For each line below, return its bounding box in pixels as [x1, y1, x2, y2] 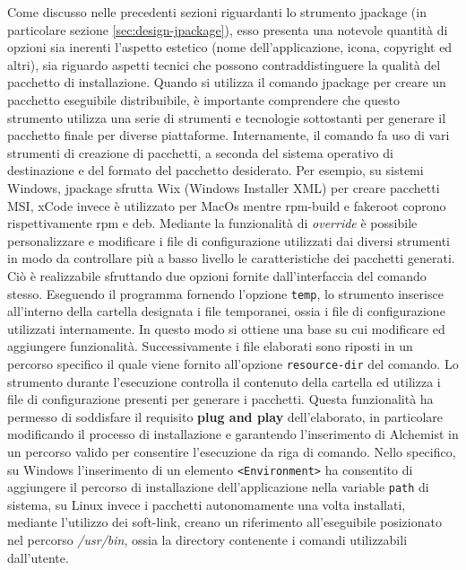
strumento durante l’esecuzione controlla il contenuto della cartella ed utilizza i [7, 372, 441, 390]
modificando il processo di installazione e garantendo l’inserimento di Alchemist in [7, 425, 459, 443]
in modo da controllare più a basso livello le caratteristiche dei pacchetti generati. [7, 249, 455, 267]
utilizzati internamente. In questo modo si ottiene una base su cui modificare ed [7, 319, 445, 338]
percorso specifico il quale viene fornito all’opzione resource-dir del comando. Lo [7, 354, 459, 373]
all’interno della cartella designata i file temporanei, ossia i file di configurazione [7, 302, 445, 320]
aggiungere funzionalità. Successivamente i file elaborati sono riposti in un [7, 337, 413, 355]
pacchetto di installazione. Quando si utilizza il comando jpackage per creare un [7, 73, 446, 92]
